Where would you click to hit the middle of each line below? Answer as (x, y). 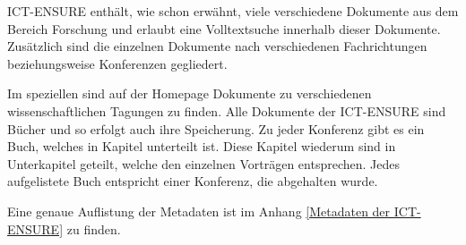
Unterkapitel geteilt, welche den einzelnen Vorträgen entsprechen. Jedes (203, 163)
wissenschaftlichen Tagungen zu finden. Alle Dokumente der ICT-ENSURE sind (227, 110)
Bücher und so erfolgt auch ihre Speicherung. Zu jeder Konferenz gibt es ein (216, 128)
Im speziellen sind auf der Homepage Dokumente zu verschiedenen (190, 93)
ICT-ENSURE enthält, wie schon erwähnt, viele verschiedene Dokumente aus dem (233, 11)
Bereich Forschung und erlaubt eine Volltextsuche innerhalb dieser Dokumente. (224, 28)
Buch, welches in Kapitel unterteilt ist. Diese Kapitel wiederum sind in (202, 146)
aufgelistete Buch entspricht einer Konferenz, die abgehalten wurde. (193, 181)
